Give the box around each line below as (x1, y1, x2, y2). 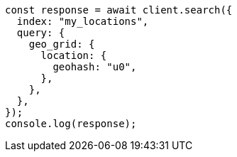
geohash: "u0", (53, 61, 137, 72)
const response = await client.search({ (5, 4, 233, 16)
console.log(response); (5, 118, 137, 129)
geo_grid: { (28, 38, 95, 50)
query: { (16, 27, 65, 38)
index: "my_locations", (16, 16, 149, 27)
